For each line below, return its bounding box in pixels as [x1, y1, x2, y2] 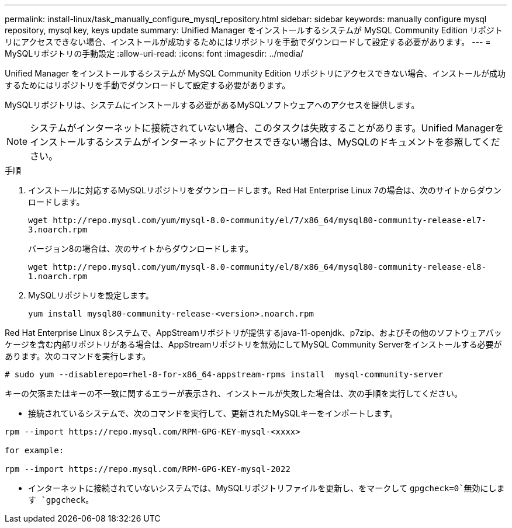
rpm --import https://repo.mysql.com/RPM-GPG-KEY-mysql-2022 [5, 464, 290, 474]
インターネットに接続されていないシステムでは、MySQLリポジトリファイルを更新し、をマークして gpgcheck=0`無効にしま [28, 483, 505, 493]
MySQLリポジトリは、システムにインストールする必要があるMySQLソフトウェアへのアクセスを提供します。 [5, 100, 420, 110]
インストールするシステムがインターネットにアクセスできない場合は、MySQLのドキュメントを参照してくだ [30, 136, 500, 148]
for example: [5, 446, 64, 455]
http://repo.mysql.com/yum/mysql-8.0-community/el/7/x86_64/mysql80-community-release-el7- [53, 216, 486, 225]
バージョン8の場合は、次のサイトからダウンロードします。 [28, 244, 253, 253]
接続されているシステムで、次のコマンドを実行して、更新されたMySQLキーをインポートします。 [28, 408, 398, 418]
